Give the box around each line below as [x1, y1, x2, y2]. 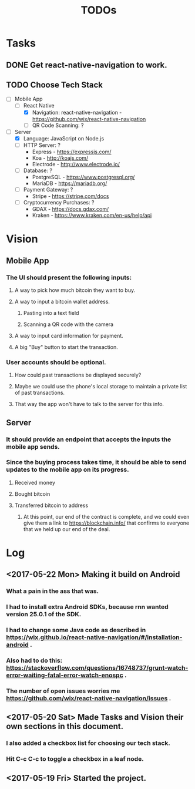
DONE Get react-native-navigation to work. [6, 60, 167, 70]
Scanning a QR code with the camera [23, 321, 113, 328]
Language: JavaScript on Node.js [23, 135, 105, 142]
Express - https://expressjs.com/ [32, 148, 112, 155]
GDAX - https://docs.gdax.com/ [32, 206, 109, 213]
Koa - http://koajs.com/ [32, 154, 89, 162]
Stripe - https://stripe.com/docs [32, 192, 109, 200]
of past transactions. [14, 389, 65, 397]
